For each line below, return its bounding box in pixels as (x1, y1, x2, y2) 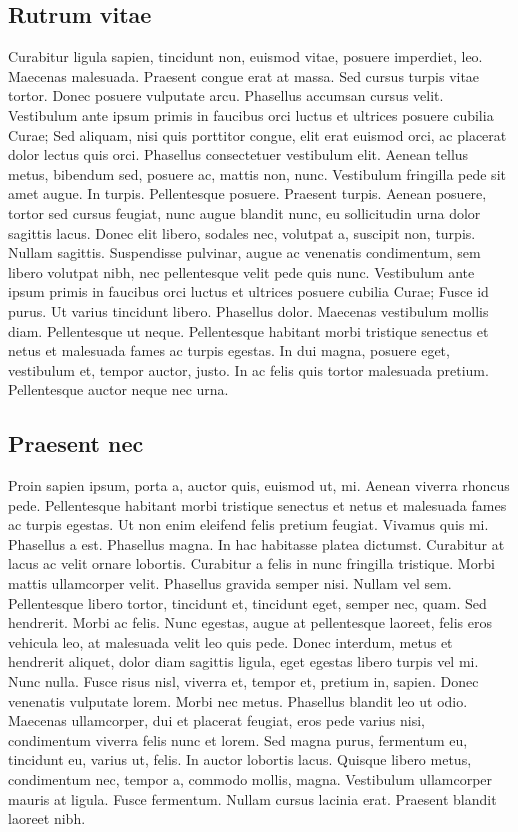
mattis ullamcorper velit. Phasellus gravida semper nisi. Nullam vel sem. (8, 573, 452, 594)
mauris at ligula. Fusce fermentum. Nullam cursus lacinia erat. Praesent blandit (8, 788, 497, 809)
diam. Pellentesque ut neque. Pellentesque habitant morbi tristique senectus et (8, 320, 489, 341)
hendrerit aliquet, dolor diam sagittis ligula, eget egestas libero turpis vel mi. (8, 651, 479, 672)
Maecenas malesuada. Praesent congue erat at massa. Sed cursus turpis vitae (8, 65, 480, 86)
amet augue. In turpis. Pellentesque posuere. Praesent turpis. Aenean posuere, (8, 183, 487, 204)
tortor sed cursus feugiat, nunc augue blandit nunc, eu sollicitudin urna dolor (8, 202, 481, 223)
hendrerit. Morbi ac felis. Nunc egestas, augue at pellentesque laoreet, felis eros (8, 612, 493, 633)
